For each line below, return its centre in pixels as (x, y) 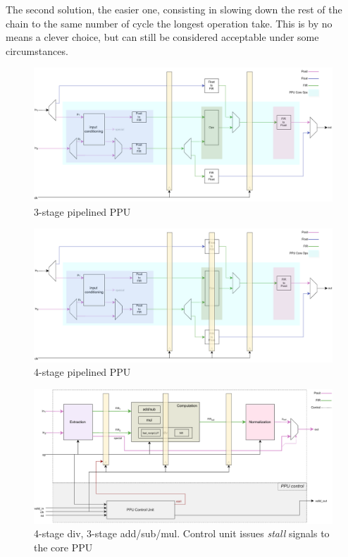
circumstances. (37, 50)
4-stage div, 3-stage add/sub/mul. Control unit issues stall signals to (182, 533)
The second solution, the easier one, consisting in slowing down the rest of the (174, 9)
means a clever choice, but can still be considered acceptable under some (162, 37)
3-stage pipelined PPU (82, 211)
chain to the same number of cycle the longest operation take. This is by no (169, 23)
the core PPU (63, 547)
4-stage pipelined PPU (82, 372)
